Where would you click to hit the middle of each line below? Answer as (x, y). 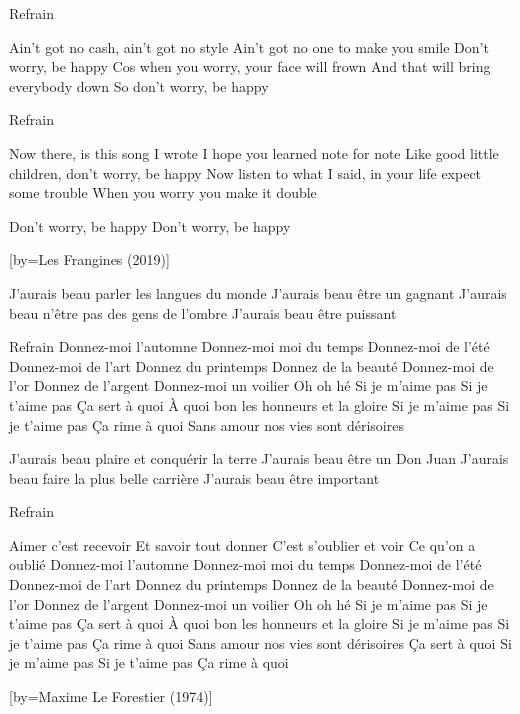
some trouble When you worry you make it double (163, 192)
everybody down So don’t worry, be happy (139, 85)
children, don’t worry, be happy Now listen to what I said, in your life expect (245, 172)
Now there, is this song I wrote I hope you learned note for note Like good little (254, 152)
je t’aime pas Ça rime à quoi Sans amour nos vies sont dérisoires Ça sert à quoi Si (260, 642)
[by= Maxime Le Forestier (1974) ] (111, 696)
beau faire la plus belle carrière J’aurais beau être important (194, 477)
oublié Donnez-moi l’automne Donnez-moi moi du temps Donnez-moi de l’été (245, 564)
